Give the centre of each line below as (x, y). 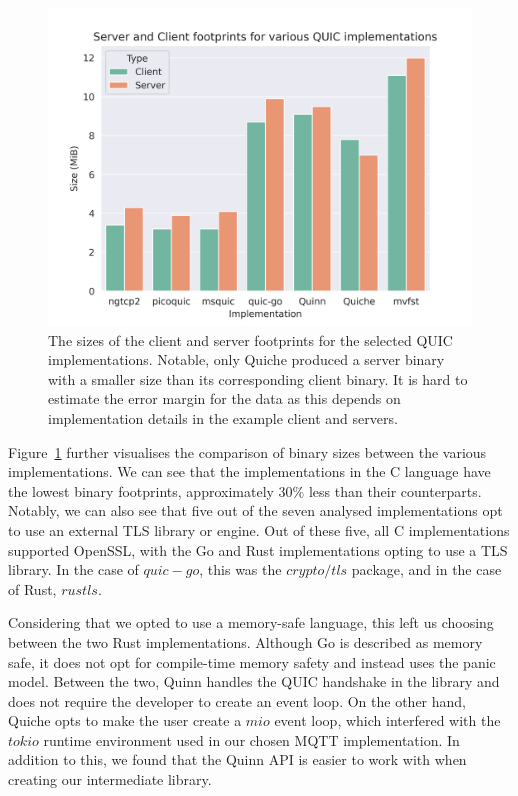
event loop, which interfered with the (387, 720)
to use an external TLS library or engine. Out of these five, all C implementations (259, 529)
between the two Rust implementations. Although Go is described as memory (245, 641)
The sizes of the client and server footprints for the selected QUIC (250, 339)
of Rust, (32, 588)
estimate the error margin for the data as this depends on (224, 398)
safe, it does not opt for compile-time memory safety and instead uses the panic (252, 661)
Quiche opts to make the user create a (125, 720)
